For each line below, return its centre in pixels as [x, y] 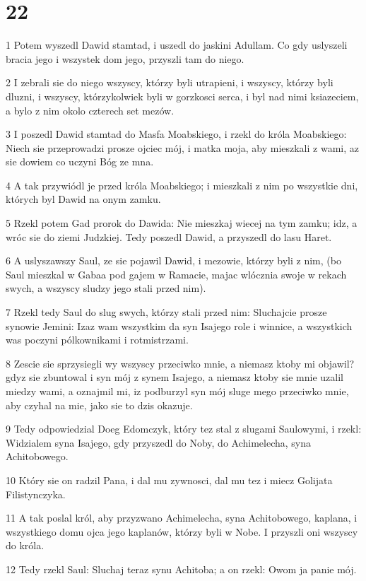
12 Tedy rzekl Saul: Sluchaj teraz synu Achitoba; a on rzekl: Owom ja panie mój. [181, 569]
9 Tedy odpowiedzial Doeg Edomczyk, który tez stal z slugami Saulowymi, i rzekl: [184, 429]
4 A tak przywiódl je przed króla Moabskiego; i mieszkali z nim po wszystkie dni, [182, 185]
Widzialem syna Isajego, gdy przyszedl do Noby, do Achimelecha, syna [158, 442]
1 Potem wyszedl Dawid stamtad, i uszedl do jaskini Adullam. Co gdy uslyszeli [177, 45]
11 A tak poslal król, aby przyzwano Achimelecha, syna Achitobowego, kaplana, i [182, 518]
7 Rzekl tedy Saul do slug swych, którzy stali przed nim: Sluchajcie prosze [166, 312]
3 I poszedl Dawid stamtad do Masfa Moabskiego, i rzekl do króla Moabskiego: [176, 134]
